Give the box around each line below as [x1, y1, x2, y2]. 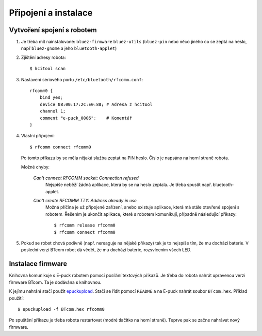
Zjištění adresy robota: [21, 54, 66, 60]
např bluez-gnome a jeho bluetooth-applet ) [21, 45, 117, 51]
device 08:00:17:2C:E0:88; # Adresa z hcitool [39, 101, 153, 107]
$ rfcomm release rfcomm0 [54, 223, 116, 228]
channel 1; [39, 109, 66, 114]
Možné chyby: [21, 164, 50, 170]
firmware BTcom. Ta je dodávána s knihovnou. [9, 279, 101, 285]
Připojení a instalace [9, 7, 93, 18]
